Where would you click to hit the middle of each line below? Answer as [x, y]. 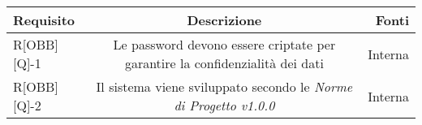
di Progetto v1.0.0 [224, 105]
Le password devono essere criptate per [224, 44]
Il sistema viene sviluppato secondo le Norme [224, 86]
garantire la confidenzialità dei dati [224, 63]
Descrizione [224, 20]
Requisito [44, 20]
